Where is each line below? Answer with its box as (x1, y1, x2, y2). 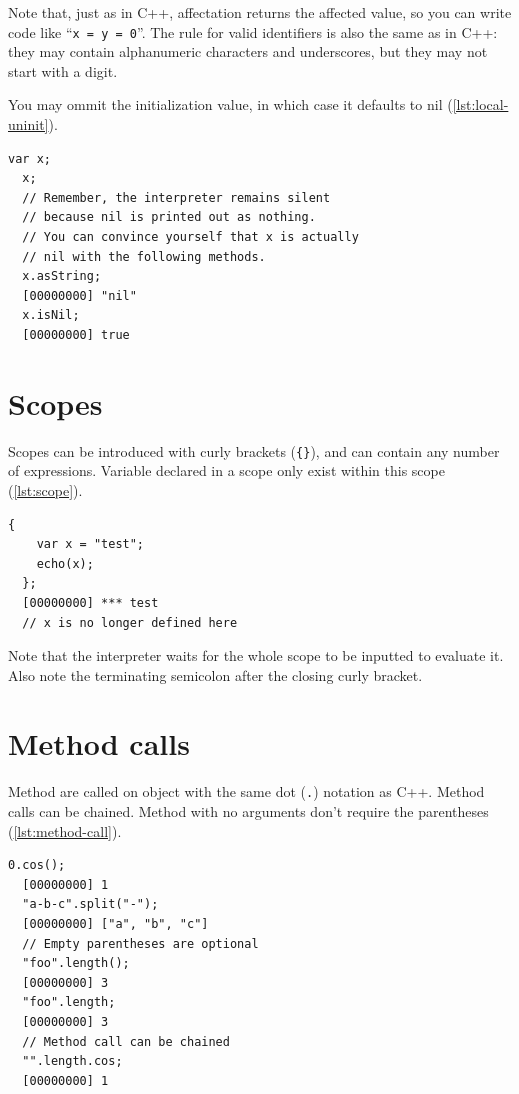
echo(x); (36, 556, 94, 571)
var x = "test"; (36, 537, 145, 552)
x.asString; (22, 269, 102, 284)
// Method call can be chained (22, 1034, 230, 1049)
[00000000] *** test (22, 595, 159, 610)
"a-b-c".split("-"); (22, 897, 159, 912)
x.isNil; (22, 308, 80, 323)
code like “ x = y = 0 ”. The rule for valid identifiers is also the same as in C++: (8, 21, 498, 42)
